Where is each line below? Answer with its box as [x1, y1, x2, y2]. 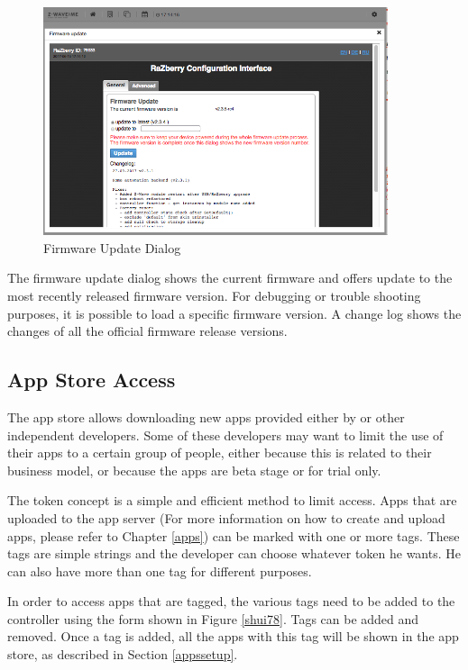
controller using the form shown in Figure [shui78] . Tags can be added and [7, 609, 419, 628]
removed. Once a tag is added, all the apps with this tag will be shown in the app [7, 627, 459, 646]
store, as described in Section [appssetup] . [7, 645, 238, 664]
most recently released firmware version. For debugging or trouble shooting [7, 285, 421, 304]
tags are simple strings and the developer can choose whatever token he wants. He [7, 544, 461, 563]
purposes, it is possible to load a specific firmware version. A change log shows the [7, 303, 462, 322]
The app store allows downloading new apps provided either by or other [7, 407, 405, 426]
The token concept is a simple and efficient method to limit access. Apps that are [7, 491, 457, 510]
